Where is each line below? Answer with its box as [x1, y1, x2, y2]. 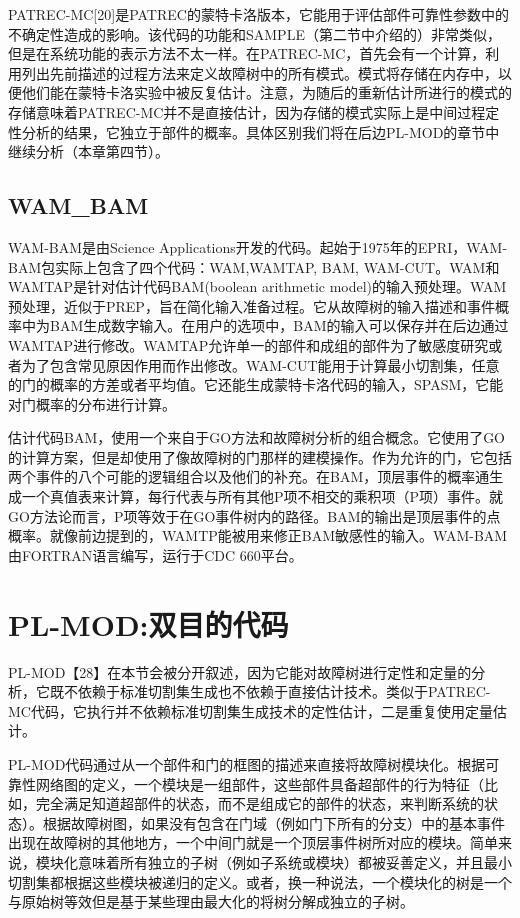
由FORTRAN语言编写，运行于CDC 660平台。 [8, 544, 303, 565]
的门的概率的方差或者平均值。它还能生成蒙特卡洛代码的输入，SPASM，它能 [8, 374, 504, 395]
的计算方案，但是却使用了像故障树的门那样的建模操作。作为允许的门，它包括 [8, 446, 512, 467]
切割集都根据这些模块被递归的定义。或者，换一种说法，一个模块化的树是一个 [8, 871, 512, 892]
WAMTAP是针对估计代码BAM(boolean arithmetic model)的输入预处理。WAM [8, 276, 507, 297]
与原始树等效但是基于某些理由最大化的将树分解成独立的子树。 [8, 891, 414, 912]
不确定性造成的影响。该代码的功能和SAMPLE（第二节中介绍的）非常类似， [8, 23, 501, 44]
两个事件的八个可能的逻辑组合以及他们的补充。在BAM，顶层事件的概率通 [8, 466, 490, 487]
